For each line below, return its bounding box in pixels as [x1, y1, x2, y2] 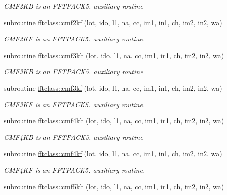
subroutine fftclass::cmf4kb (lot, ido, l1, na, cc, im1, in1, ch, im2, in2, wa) [4, 116, 224, 126]
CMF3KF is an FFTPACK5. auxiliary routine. [4, 99, 145, 109]
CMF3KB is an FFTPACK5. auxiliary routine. [4, 66, 145, 77]
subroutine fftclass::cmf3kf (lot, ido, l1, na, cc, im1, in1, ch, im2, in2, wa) [4, 82, 222, 93]
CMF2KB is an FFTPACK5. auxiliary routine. [4, 1, 145, 11]
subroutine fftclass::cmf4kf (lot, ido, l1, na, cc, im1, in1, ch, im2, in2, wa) [4, 148, 222, 158]
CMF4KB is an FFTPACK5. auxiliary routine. [4, 132, 145, 142]
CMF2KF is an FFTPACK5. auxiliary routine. [4, 34, 145, 44]
